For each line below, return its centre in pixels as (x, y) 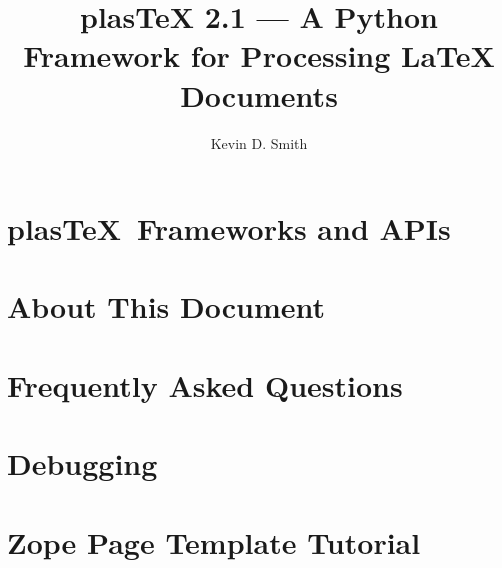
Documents (259, 94)
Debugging (82, 463)
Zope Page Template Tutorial (214, 541)
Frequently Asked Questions (205, 384)
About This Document (166, 306)
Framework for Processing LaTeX (259, 55)
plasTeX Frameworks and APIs (229, 228)
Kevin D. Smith (259, 142)
